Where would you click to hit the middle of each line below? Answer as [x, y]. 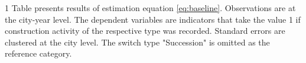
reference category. [38, 53]
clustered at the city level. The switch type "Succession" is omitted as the [137, 42]
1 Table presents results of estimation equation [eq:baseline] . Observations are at [150, 8]
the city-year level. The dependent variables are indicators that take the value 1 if [153, 19]
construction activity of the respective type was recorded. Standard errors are [145, 31]
